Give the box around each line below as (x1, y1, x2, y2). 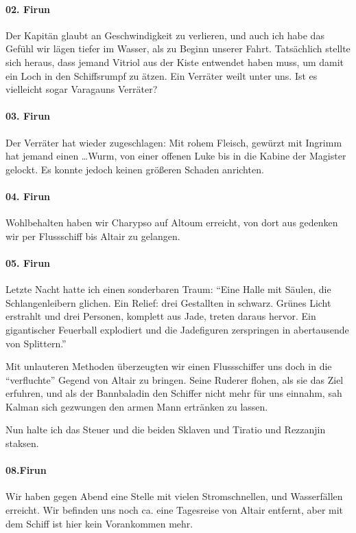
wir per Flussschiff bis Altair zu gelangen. (5, 228, 180, 243)
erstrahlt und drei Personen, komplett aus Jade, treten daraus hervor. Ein (5, 309, 316, 323)
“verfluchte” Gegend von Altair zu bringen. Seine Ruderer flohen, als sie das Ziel (5, 372, 344, 387)
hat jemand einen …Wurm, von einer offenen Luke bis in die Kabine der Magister (5, 149, 346, 163)
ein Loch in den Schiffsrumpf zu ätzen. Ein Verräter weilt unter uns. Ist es (5, 68, 318, 83)
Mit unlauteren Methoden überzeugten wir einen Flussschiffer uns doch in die (5, 359, 332, 373)
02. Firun (5, 1, 51, 16)
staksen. (5, 436, 39, 450)
